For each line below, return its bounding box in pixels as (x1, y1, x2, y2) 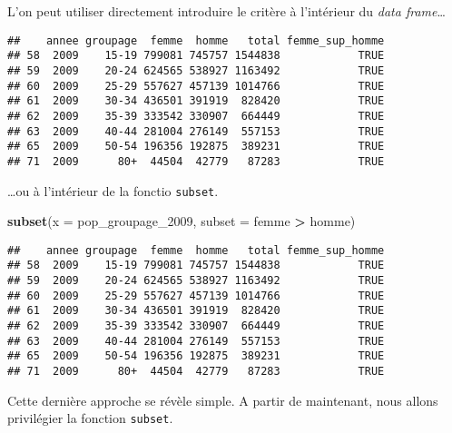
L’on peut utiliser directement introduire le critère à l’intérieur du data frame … (7, 2, 446, 20)
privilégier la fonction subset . (7, 408, 173, 428)
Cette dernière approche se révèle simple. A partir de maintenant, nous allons (7, 390, 438, 409)
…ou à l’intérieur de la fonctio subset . (7, 181, 219, 200)
